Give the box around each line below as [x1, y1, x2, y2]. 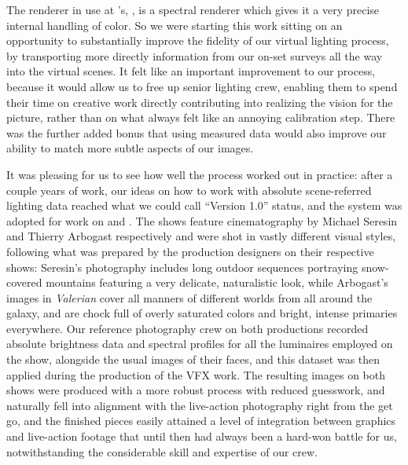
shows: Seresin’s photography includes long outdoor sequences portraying [6, 258, 358, 275]
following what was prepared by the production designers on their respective [6, 243, 374, 259]
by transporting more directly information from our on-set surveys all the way [6, 47, 383, 64]
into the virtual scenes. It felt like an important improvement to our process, [6, 63, 376, 79]
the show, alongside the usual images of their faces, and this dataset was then [6, 351, 380, 368]
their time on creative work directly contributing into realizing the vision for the [6, 93, 393, 110]
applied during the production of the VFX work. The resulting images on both [6, 366, 386, 383]
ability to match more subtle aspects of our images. [6, 140, 254, 156]
